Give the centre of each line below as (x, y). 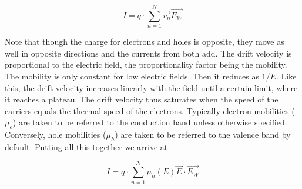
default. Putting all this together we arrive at (86, 146)
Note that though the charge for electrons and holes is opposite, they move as (145, 42)
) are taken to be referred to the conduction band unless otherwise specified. (150, 122)
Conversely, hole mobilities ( (56, 135)
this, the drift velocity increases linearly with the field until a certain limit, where (151, 87)
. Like (286, 76)
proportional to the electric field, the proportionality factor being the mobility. (146, 64)
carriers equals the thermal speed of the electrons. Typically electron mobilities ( (150, 110)
